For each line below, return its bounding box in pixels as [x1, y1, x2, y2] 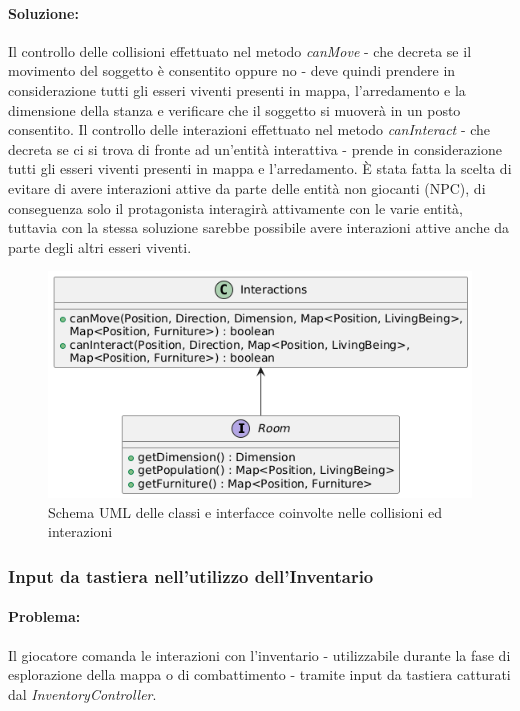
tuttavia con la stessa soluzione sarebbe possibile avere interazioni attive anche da [8, 217, 510, 238]
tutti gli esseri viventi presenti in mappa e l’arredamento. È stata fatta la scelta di [8, 158, 512, 179]
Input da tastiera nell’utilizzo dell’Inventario [8, 563, 374, 588]
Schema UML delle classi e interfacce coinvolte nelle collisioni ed [48, 501, 442, 522]
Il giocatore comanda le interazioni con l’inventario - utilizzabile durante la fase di [8, 644, 511, 665]
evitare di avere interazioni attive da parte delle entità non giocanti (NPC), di [8, 177, 486, 198]
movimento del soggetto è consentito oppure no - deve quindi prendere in [8, 60, 456, 81]
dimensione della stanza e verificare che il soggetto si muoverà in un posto [8, 99, 461, 120]
